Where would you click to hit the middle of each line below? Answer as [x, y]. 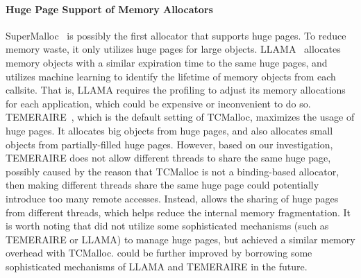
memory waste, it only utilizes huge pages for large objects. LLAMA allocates [173, 49]
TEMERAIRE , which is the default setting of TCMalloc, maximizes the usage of [180, 117]
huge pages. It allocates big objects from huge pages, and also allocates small [169, 130]
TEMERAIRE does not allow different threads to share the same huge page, [168, 158]
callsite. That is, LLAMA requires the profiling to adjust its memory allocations [176, 90]
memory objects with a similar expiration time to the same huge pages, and [167, 62]
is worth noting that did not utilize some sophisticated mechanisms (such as [167, 226]
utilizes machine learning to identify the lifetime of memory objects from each [171, 76]
